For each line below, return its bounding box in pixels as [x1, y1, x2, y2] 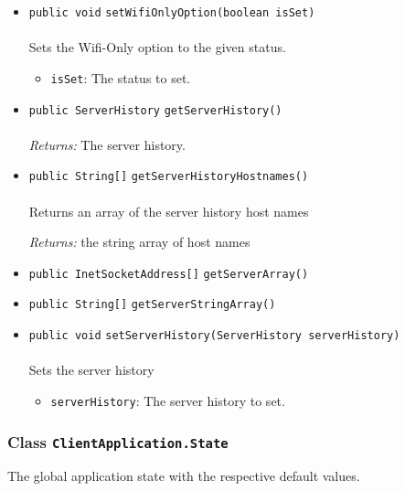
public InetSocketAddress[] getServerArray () [28, 267, 309, 281]
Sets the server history [28, 360, 155, 379]
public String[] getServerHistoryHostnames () [28, 170, 309, 184]
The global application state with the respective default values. [7, 466, 360, 486]
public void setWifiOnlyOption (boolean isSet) [28, 6, 315, 19]
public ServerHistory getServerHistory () [28, 103, 282, 117]
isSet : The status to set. [50, 68, 191, 87]
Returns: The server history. [28, 134, 186, 154]
